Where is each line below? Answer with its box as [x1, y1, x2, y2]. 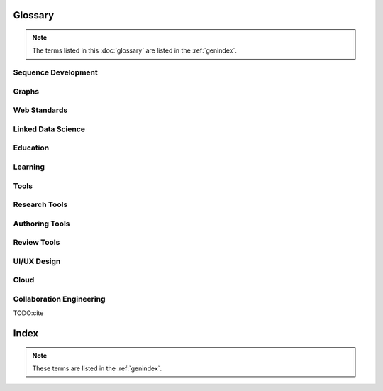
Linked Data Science [13, 124, 85, 134]
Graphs [13, 86, 39, 96]
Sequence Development [13, 67, 99, 77]
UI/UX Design [13, 256, 61, 266]
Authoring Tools [13, 219, 70, 228]
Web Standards [13, 105, 68, 115]
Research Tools [13, 199, 68, 209]
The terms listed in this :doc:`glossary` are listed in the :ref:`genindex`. [32, 46, 238, 55]
